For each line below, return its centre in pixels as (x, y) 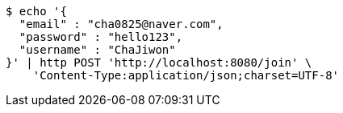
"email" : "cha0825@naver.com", (121, 24)
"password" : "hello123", (101, 37)
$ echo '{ (36, 11)
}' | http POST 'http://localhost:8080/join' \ (159, 63)
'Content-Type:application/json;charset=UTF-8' (186, 75)
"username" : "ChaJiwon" (97, 50)
